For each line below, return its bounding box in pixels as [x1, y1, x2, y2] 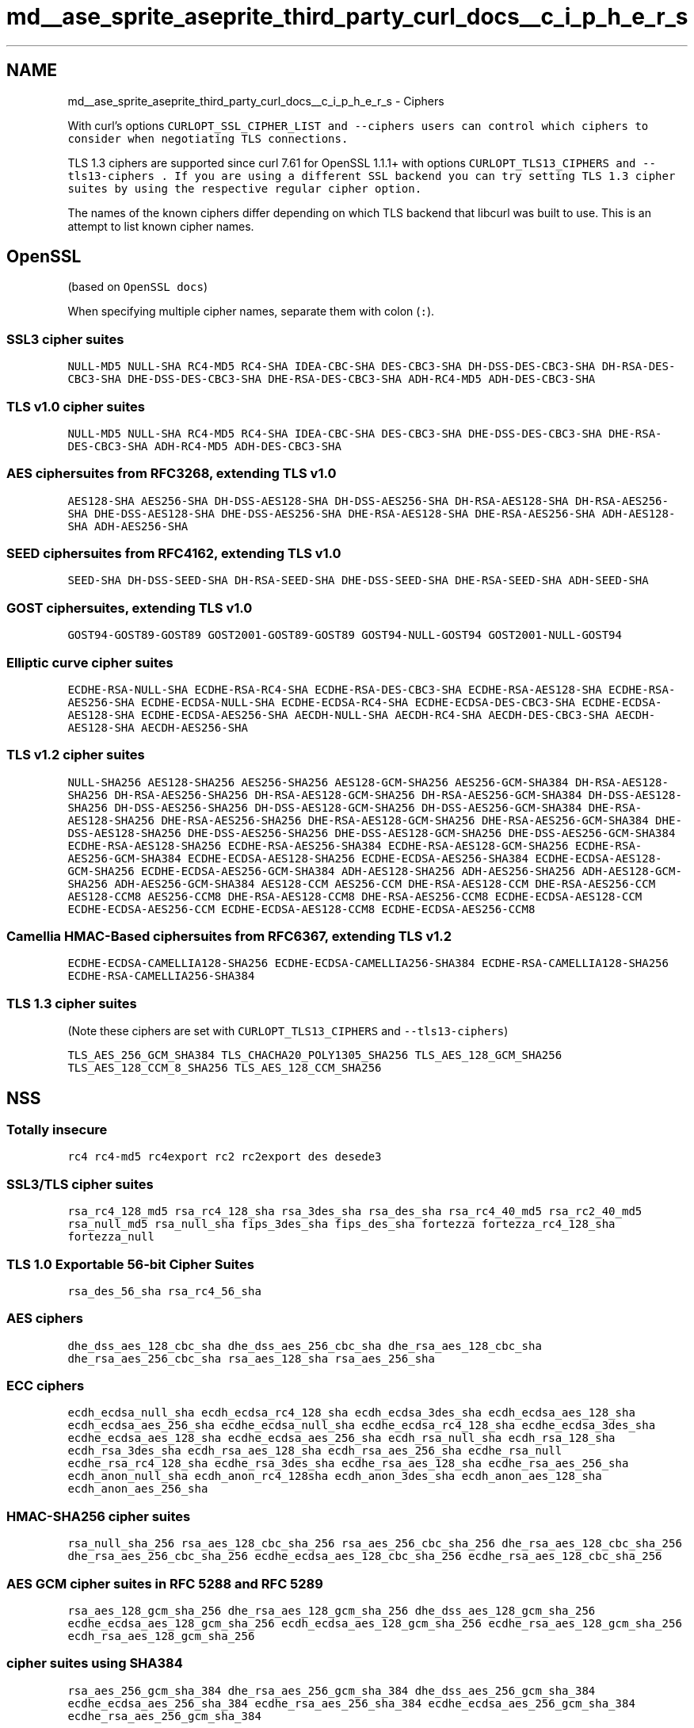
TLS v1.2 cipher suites [6, 747, 145, 763]
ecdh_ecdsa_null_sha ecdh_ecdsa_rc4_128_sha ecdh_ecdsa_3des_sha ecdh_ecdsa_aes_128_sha [67, 1406, 635, 1420]
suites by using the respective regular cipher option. [67, 182, 422, 195]
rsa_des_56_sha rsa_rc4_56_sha [67, 1284, 261, 1298]
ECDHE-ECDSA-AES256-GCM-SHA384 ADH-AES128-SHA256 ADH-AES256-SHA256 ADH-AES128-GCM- [141, 864, 682, 877]
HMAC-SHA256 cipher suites [6, 1508, 191, 1524]
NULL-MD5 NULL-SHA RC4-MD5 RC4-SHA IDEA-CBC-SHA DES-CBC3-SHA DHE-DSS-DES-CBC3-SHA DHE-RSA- [67, 426, 662, 440]
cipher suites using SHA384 [6, 1655, 183, 1672]
